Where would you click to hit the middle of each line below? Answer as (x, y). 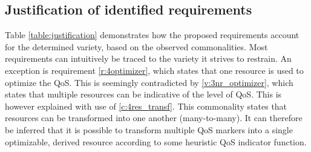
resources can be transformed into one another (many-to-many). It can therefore (154, 118)
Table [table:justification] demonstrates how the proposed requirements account (152, 35)
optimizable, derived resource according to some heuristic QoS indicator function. (156, 141)
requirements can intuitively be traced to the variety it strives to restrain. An (148, 58)
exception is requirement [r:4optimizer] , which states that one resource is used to (154, 70)
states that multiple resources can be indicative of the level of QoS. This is (143, 94)
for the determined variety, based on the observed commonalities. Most (136, 46)
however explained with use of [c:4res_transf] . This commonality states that (146, 106)
